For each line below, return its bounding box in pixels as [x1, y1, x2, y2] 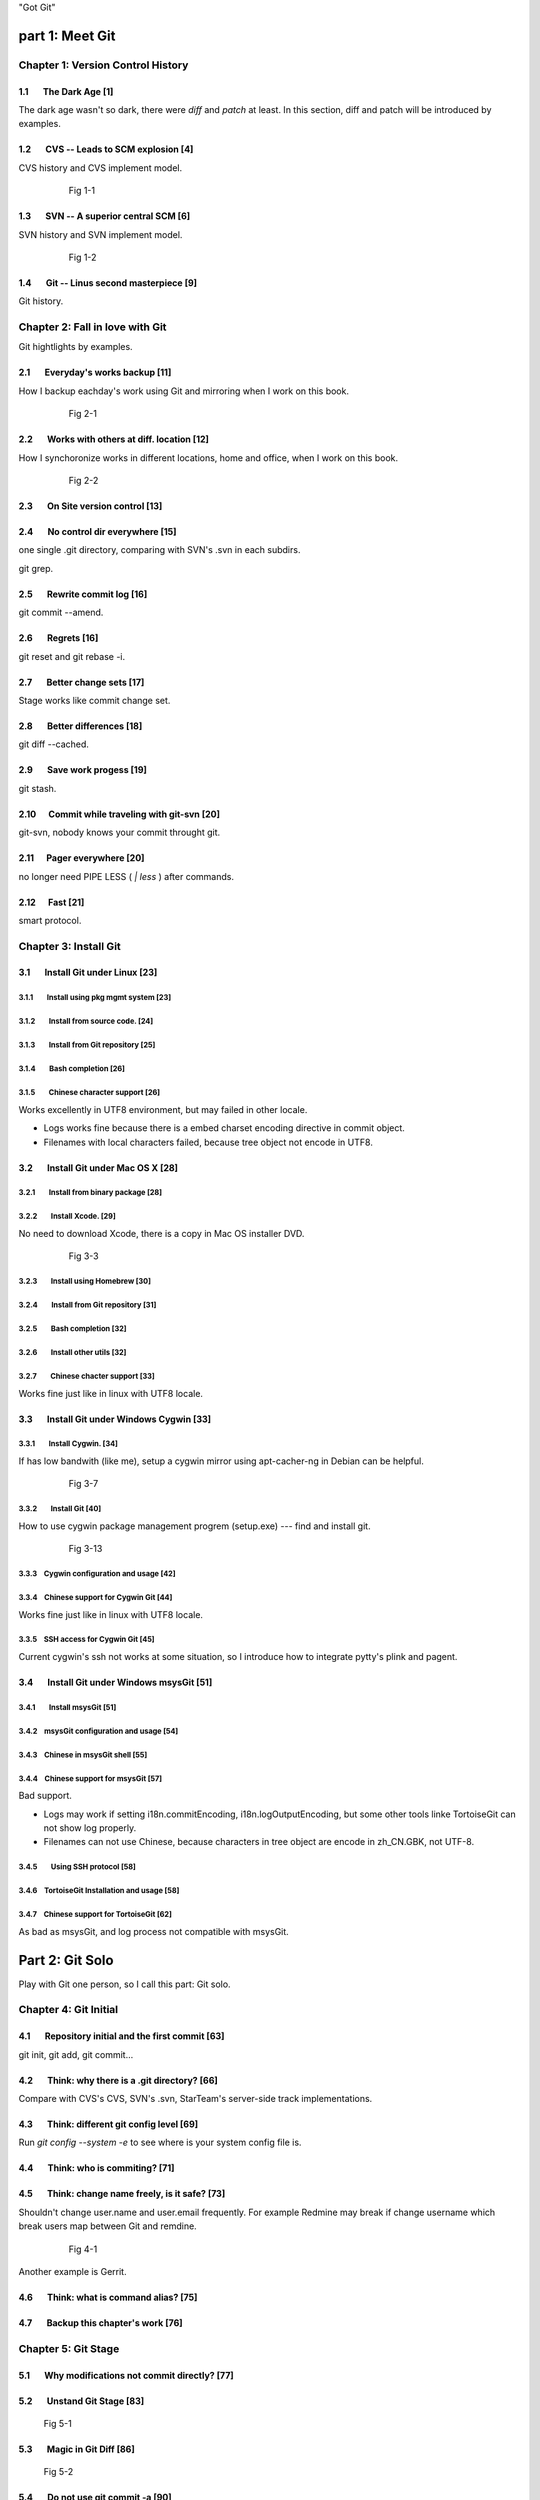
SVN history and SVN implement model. [18, 228, 183, 240]
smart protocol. [18, 914, 82, 926]
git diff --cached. [18, 738, 90, 750]
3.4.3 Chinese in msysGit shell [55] [18, 1750, 148, 1760]
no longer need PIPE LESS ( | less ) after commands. [18, 870, 235, 882]
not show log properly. [43, 1822, 137, 1834]
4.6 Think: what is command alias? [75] [18, 2291, 198, 2303]
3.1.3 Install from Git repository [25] [18, 1040, 156, 1050]
